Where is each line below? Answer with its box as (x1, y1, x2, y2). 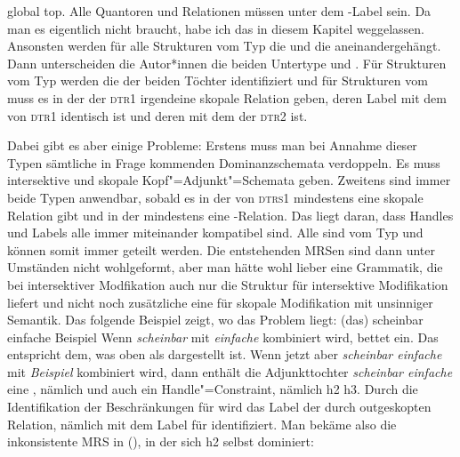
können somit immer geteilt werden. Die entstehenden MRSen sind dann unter (7, 240, 436, 259)
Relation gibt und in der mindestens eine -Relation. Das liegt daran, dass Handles (7, 205, 454, 224)
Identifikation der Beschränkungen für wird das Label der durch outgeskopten (7, 397, 432, 416)
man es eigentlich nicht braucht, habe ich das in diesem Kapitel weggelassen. (7, 19, 424, 37)
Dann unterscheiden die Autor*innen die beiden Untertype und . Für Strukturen (7, 53, 447, 72)
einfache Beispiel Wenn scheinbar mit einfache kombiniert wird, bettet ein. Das (7, 327, 439, 346)
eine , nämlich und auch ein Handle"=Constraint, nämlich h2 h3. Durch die (7, 380, 418, 398)
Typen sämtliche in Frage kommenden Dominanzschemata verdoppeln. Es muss (7, 153, 440, 172)
